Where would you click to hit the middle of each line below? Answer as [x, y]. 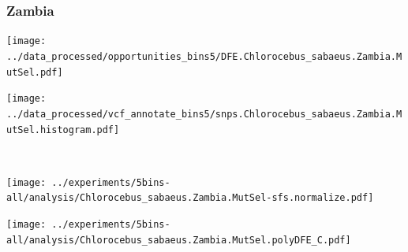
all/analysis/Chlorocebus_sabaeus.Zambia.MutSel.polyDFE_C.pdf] [179, 240]
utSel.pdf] [35, 72]
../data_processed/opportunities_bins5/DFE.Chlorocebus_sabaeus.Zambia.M [204, 56]
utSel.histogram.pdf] [63, 130]
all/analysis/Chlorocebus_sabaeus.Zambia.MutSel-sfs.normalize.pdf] [190, 198]
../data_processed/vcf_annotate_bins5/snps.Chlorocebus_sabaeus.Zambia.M [204, 114]
